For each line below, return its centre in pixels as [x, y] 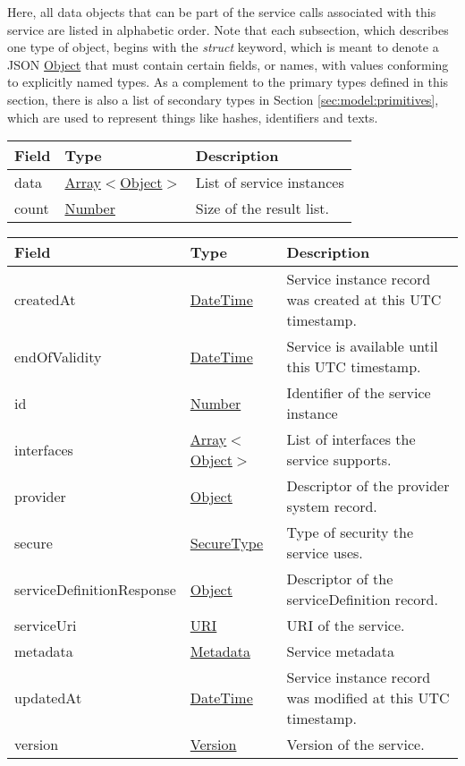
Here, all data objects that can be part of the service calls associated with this [222, 12]
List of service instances [270, 183]
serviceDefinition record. [362, 600]
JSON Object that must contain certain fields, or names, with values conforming [228, 64]
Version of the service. [355, 745]
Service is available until [362, 346]
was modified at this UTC [368, 698]
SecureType [227, 542]
